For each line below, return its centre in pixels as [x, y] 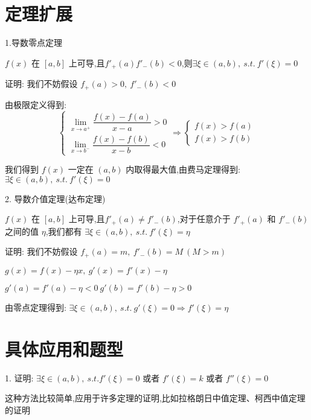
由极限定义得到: [36, 104]
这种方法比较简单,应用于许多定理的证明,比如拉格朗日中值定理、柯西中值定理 [155, 398]
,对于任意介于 [204, 219]
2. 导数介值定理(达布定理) [55, 198]
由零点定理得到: [36, 307]
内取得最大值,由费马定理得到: [183, 169]
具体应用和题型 [64, 348]
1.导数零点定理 [34, 43]
